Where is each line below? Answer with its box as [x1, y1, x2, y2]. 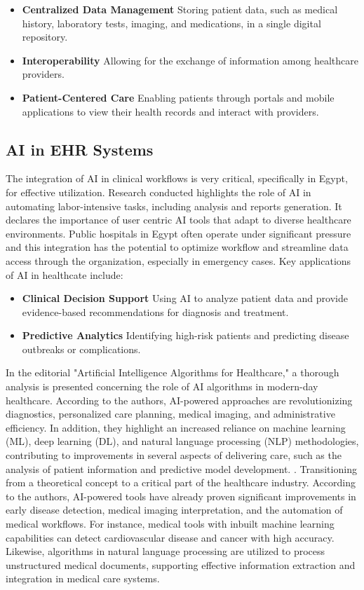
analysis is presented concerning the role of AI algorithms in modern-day [6, 379, 318, 394]
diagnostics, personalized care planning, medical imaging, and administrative [6, 406, 335, 421]
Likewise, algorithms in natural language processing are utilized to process [6, 544, 325, 558]
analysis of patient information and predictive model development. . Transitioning [6, 461, 357, 476]
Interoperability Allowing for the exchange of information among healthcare [22, 53, 359, 67]
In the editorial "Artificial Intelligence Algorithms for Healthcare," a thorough [6, 365, 339, 380]
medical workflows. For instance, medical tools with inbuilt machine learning [6, 516, 335, 531]
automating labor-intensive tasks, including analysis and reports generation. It [6, 198, 342, 213]
